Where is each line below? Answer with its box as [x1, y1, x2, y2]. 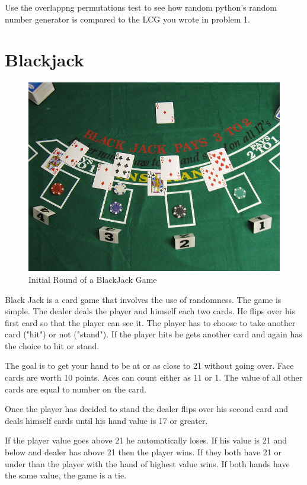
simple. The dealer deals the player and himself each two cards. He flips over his [5, 305, 296, 317]
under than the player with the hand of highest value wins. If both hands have [5, 457, 290, 470]
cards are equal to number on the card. [5, 382, 147, 395]
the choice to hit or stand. [5, 339, 100, 352]
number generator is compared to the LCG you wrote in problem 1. [5, 12, 250, 25]
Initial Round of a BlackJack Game [28, 273, 157, 285]
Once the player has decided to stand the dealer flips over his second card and [5, 403, 289, 415]
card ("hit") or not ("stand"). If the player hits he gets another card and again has [5, 328, 302, 340]
